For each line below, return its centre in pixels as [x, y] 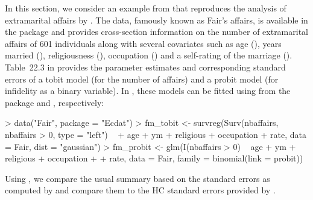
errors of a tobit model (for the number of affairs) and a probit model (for [142, 79]
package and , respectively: [55, 102]
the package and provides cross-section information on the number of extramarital [157, 32]
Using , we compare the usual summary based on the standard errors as [138, 178]
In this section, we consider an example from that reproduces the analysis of [146, 8]
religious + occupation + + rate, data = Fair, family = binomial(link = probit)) [154, 158]
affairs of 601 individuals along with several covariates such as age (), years [143, 43]
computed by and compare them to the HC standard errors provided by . [140, 190]
